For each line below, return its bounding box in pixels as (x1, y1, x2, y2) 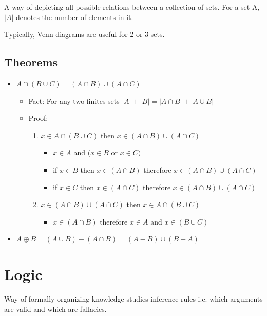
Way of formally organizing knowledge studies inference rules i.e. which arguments (4, 293, 263, 304)
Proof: (28, 113, 48, 123)
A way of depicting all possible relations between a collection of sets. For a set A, (4, 2, 260, 12)
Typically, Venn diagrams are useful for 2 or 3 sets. (4, 29, 165, 40)
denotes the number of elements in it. (15, 11, 133, 22)
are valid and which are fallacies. (4, 303, 107, 314)
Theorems (4, 54, 58, 70)
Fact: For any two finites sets (28, 95, 120, 106)
